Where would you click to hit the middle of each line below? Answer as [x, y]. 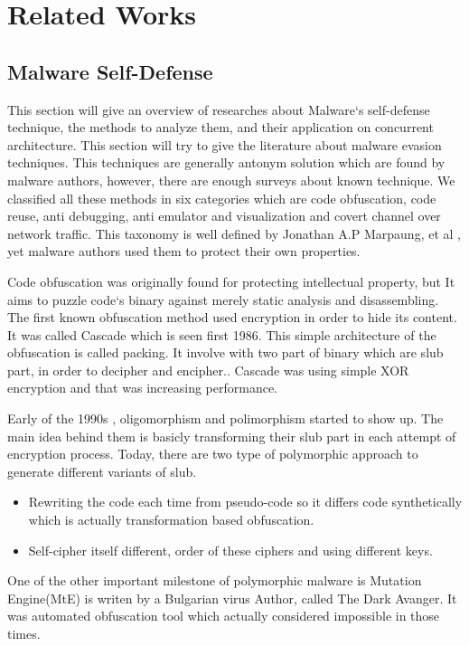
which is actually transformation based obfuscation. [171, 520]
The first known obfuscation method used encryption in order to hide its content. [232, 317]
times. [24, 634]
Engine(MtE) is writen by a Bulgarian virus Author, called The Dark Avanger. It [232, 598]
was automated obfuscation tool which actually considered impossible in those [224, 616]
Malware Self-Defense [110, 71]
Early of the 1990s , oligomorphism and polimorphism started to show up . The [225, 418]
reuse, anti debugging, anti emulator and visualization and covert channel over [224, 216]
